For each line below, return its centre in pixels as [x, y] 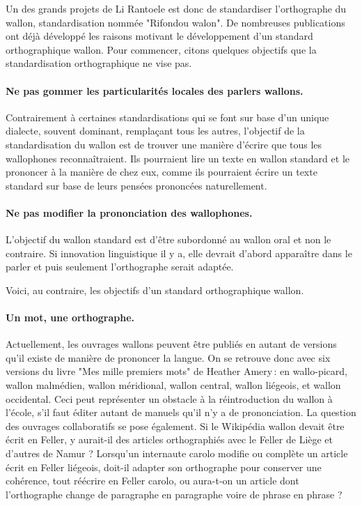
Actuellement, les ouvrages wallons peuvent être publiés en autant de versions [171, 344]
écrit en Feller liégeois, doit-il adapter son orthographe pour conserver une [164, 467]
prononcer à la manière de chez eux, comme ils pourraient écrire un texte [162, 172]
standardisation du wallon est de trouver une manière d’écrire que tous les [164, 144]
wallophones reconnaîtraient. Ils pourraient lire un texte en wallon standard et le [178, 158]
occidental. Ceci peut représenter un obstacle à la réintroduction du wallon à [169, 398]
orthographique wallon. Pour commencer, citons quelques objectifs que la [161, 49]
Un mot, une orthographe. [70, 317]
